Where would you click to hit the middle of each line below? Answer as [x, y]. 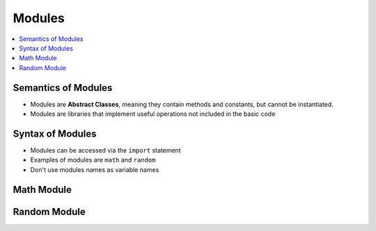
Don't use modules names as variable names [95, 169]
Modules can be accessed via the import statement [105, 150]
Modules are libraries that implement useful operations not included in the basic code [153, 114]
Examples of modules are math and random [93, 160]
